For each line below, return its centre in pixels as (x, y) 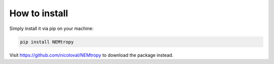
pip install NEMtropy (47, 42)
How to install (39, 13)
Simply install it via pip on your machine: (52, 28)
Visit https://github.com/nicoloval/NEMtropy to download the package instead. (91, 55)
